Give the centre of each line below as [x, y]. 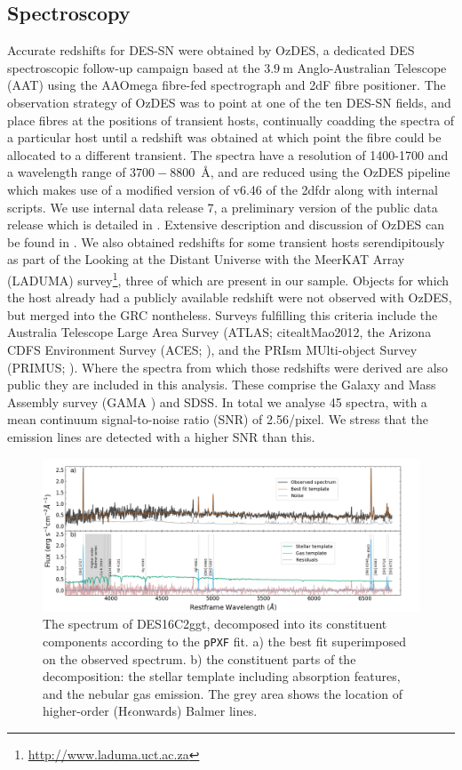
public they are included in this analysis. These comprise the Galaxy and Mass [222, 385]
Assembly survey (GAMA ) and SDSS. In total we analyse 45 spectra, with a [217, 401]
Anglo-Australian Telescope [372, 67]
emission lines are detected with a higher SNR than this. [161, 436]
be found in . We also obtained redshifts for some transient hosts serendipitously [226, 241]
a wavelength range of [67, 172]
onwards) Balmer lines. [195, 711]
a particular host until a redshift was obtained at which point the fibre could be [224, 137]
